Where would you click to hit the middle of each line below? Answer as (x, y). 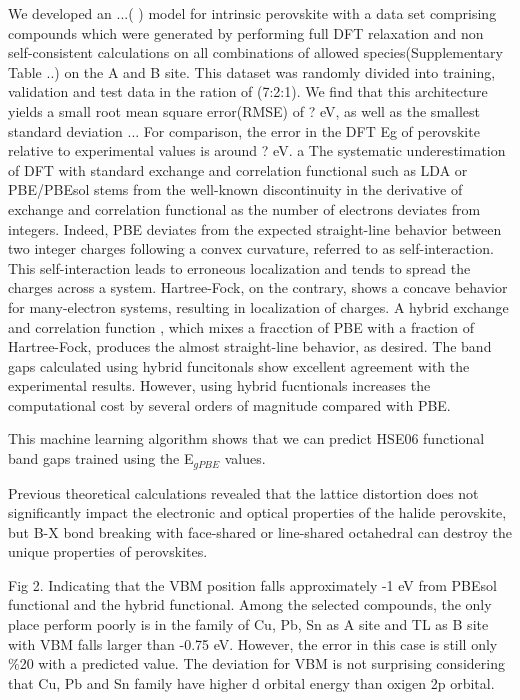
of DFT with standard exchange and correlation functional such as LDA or (238, 169)
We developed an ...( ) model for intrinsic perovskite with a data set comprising (252, 13)
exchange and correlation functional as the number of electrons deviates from (244, 208)
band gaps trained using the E (101, 458)
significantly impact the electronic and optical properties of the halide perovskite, (257, 512)
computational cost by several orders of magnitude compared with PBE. (229, 404)
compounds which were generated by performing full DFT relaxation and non (246, 32)
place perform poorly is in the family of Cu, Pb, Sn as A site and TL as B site (248, 624)
